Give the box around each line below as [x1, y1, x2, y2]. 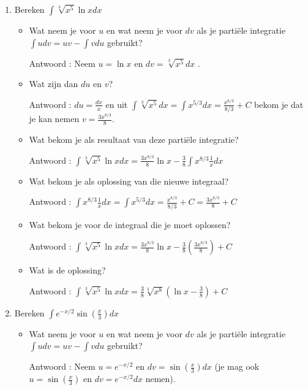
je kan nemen [29, 112, 80, 125]
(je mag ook [214, 360, 260, 373]
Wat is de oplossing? [29, 264, 106, 277]
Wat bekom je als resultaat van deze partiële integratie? [29, 133, 239, 146]
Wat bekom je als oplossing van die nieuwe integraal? [29, 174, 229, 187]
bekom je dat [254, 97, 304, 110]
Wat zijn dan [29, 77, 78, 90]
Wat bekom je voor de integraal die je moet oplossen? [29, 218, 231, 231]
